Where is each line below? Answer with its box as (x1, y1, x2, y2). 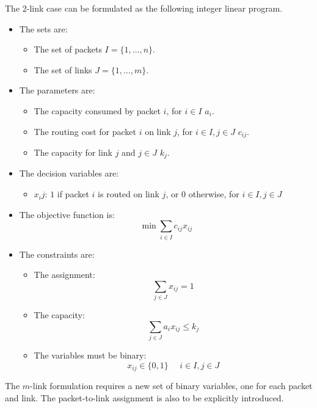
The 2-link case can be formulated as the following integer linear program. (5, 2, 283, 14)
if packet (57, 188, 89, 200)
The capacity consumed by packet (34, 104, 161, 117)
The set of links (34, 63, 92, 76)
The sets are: (19, 22, 68, 35)
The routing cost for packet (34, 125, 136, 137)
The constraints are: (19, 247, 95, 260)
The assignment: (34, 268, 95, 281)
